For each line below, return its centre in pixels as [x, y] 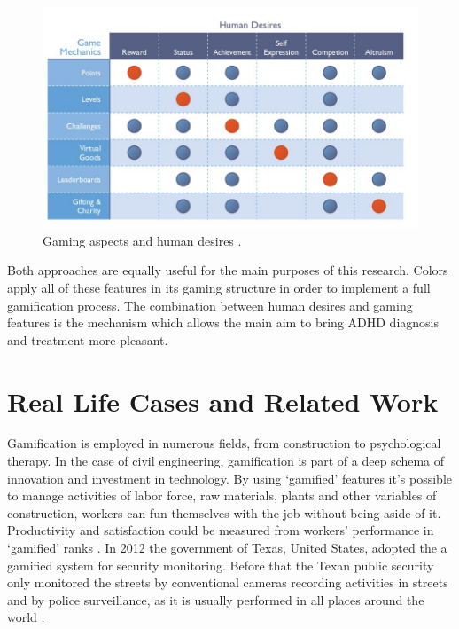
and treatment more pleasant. [88, 339]
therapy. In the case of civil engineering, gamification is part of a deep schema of [226, 461]
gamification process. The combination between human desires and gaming [210, 305]
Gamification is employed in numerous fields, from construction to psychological [224, 443]
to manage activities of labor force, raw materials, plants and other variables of [222, 495]
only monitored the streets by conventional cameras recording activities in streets [228, 582]
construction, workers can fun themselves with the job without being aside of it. [224, 512]
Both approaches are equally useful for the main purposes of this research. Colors [228, 270]
